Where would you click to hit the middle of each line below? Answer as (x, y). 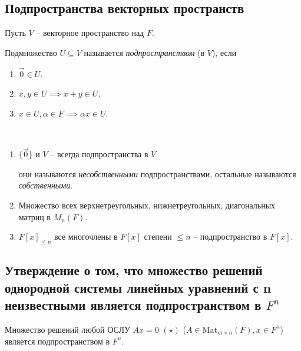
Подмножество (31, 52)
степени (158, 236)
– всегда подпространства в (99, 154)
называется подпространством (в (144, 52)
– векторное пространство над (90, 33)
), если (224, 52)
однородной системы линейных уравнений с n (138, 287)
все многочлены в (86, 236)
